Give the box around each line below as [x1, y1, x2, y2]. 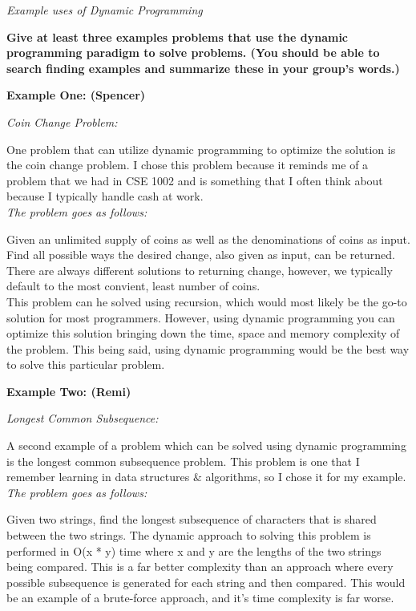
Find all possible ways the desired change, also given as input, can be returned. [6, 246, 395, 263]
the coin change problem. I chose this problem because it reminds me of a [6, 156, 369, 173]
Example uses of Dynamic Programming [6, 2, 203, 18]
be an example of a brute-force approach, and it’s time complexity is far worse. [6, 589, 394, 606]
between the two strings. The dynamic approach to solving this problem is [6, 527, 371, 544]
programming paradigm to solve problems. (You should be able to [6, 44, 380, 61]
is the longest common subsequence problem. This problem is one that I [6, 452, 360, 469]
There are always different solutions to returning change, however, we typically [6, 261, 393, 278]
